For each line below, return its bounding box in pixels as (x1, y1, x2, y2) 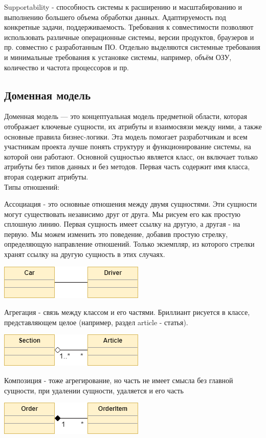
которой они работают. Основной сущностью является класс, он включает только (4, 151, 258, 162)
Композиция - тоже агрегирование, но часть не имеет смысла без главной (4, 375, 233, 386)
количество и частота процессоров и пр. (4, 62, 129, 72)
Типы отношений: (4, 181, 60, 192)
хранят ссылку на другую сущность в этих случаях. (4, 249, 165, 260)
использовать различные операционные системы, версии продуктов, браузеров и (4, 31, 254, 42)
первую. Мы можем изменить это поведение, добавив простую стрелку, (4, 228, 228, 239)
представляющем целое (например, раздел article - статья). (4, 316, 188, 327)
